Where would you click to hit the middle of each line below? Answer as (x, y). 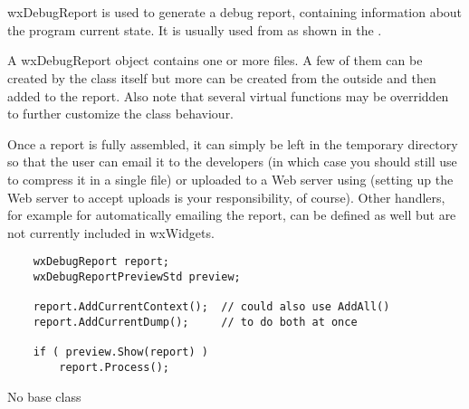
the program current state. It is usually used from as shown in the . (195, 29)
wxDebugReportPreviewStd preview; (137, 276)
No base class (44, 396)
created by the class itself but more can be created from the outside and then (222, 77)
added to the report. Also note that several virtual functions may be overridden (228, 95)
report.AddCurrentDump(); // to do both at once (195, 322)
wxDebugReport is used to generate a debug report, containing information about (235, 12)
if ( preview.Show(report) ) (120, 352)
